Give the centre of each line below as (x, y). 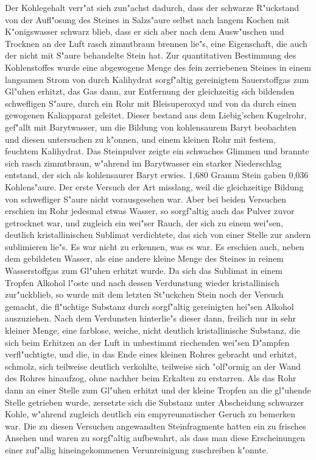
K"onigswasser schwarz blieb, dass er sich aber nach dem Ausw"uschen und (145, 31)
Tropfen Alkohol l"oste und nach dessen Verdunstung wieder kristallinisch (142, 282)
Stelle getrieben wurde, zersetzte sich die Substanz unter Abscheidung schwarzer (155, 402)
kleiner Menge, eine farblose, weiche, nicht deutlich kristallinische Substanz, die (153, 330)
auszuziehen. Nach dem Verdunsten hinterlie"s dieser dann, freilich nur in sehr (150, 318)
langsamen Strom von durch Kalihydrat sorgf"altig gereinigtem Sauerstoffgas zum (157, 79)
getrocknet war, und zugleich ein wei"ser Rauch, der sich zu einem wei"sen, (144, 222)
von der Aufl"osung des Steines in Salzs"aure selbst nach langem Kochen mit (147, 19)
